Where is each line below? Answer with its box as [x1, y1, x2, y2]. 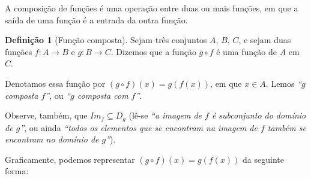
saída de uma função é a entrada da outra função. [5, 13, 188, 26]
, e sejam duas [238, 34, 291, 46]
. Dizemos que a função [110, 45, 196, 57]
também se [267, 121, 306, 134]
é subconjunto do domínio [211, 109, 306, 122]
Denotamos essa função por [5, 77, 106, 89]
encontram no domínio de [5, 133, 99, 145]
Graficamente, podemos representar [5, 153, 135, 165]
